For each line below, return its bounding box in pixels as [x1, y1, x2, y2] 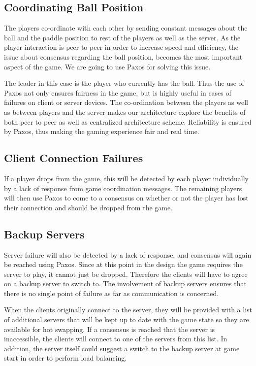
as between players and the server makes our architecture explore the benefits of [4, 106, 246, 117]
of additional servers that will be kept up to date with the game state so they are [4, 314, 249, 325]
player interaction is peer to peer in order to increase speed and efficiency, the [4, 42, 239, 52]
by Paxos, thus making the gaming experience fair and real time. [4, 126, 199, 136]
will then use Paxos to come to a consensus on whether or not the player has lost [4, 193, 249, 203]
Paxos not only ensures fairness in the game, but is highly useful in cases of [4, 87, 231, 98]
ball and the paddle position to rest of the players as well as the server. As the [4, 32, 241, 42]
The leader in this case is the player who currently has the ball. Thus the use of [4, 78, 244, 88]
